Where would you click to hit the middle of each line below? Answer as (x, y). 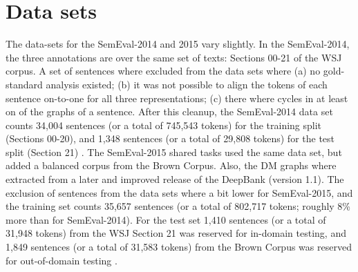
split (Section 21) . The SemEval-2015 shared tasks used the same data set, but (174, 152)
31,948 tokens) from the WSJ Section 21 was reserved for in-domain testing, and (176, 233)
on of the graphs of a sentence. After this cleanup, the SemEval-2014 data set (169, 111)
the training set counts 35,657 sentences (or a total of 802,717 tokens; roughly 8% (178, 206)
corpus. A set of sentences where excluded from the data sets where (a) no (163, 71)
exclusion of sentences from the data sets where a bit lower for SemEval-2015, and (179, 192)
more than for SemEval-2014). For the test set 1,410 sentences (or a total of (166, 219)
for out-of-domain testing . (62, 260)
